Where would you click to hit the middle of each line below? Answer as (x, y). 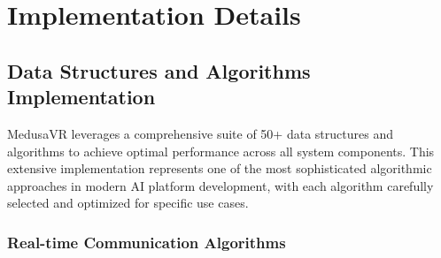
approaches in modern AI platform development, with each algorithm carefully (220, 185)
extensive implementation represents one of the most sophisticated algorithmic (220, 168)
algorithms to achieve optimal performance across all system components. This (221, 151)
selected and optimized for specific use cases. (128, 203)
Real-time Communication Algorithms (147, 242)
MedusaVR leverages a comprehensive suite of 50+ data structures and (200, 133)
